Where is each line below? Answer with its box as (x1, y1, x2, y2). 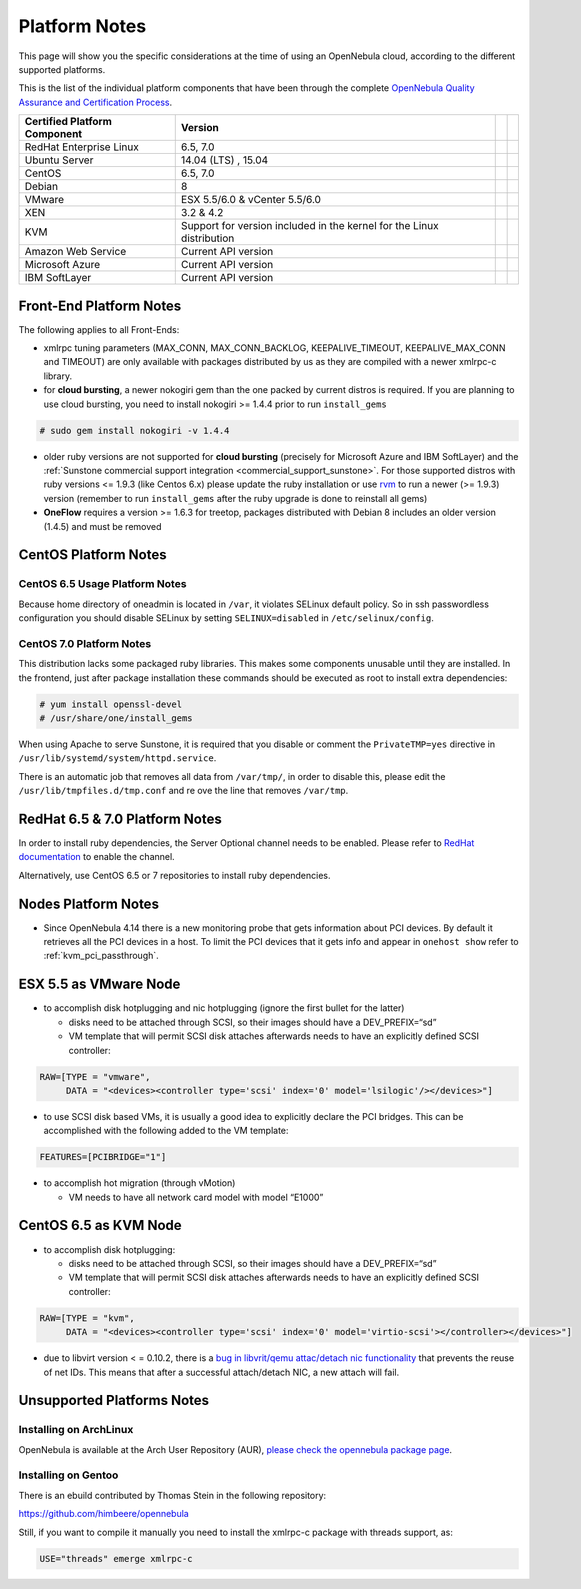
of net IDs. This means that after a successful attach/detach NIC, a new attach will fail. (43, 1366, 400, 1378)
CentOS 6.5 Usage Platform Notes (18, 577, 187, 591)
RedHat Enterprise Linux (24, 140, 139, 154)
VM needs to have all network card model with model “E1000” (68, 1191, 324, 1203)
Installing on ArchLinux (18, 1423, 134, 1437)
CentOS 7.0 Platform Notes (18, 636, 152, 650)
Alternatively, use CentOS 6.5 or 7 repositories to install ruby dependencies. (18, 869, 331, 881)
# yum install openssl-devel (39, 698, 183, 710)
